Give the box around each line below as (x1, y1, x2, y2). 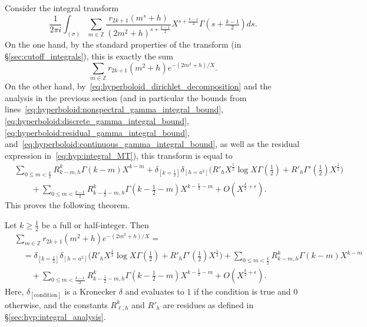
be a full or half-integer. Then (41, 218, 149, 231)
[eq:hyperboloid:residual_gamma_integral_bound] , (5, 126, 190, 138)
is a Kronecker (64, 285, 117, 297)
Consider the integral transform (5, 2, 119, 14)
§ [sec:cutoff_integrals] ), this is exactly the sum (5, 49, 174, 62)
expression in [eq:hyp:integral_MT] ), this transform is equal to (5, 149, 233, 161)
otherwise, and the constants (5, 298, 108, 311)
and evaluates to (125, 285, 184, 297)
